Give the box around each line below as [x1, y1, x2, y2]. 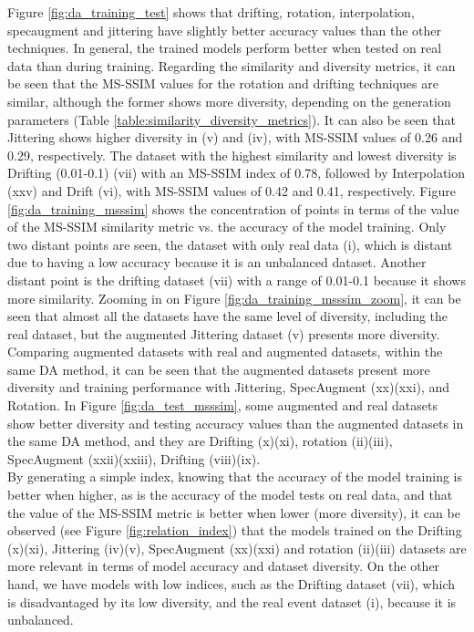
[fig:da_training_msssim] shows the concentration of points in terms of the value [7, 199, 459, 218]
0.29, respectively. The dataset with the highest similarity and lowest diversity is [7, 145, 457, 164]
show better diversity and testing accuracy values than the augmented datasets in [7, 413, 464, 432]
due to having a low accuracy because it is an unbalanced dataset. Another [7, 253, 427, 272]
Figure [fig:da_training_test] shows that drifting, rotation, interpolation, [7, 3, 415, 21]
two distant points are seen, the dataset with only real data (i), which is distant [7, 234, 453, 254]
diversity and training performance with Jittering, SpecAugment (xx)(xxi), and [7, 378, 450, 397]
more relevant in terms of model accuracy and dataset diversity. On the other [7, 556, 440, 575]
